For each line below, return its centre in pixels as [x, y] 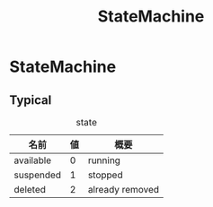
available [33, 160]
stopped [105, 175]
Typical [31, 100]
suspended [37, 175]
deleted [30, 190]
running [104, 160]
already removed [124, 190]
